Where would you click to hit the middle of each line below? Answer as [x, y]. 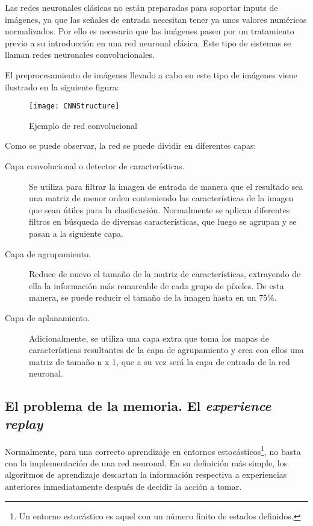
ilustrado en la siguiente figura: [62, 86]
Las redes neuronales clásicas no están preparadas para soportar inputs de [141, 7]
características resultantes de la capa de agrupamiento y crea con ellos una [166, 350]
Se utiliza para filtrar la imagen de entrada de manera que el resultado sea [166, 186]
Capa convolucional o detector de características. [95, 166]
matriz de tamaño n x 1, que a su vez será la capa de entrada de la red [160, 361]
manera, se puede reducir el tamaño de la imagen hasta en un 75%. [153, 297]
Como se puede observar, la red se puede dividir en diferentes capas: [131, 146]
